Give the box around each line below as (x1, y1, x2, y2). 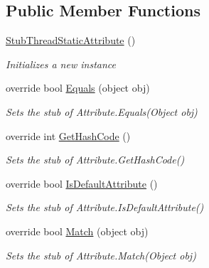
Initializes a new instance (6, 56, 116, 71)
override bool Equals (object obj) (6, 80, 150, 95)
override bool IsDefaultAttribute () (6, 176, 158, 191)
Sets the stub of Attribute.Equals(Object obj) (6, 104, 198, 119)
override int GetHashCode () (6, 128, 131, 143)
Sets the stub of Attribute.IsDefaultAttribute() (6, 200, 204, 215)
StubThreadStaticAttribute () (6, 33, 136, 48)
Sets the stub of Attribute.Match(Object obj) (6, 247, 196, 262)
